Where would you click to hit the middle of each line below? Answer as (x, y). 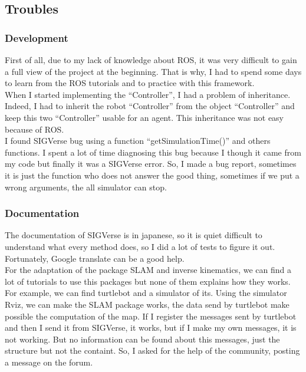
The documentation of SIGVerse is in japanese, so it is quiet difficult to (134, 235)
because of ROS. (34, 129)
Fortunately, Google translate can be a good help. (95, 258)
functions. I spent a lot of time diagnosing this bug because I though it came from (153, 152)
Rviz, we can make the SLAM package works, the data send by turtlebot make (147, 304)
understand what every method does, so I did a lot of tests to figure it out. (140, 246)
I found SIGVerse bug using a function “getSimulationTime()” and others (138, 141)
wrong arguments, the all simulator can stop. (86, 187)
